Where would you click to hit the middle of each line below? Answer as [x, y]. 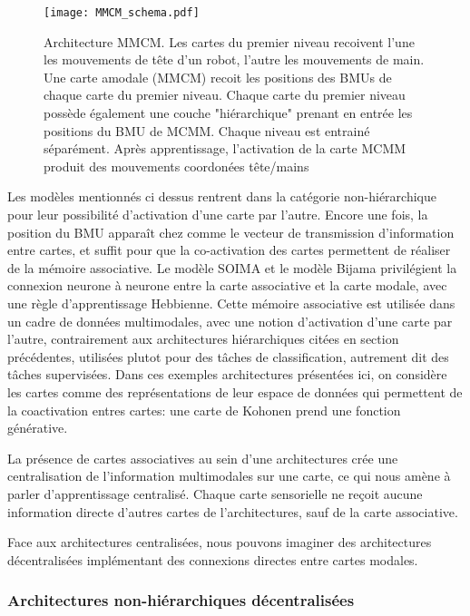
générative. [38, 428]
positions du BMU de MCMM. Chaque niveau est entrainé [207, 130]
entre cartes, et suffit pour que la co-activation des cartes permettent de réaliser [229, 250]
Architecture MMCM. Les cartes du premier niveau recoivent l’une [229, 41]
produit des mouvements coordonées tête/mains [176, 166]
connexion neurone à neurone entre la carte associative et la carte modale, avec [227, 285]
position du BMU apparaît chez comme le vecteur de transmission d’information [231, 232]
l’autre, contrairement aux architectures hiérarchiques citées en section [203, 339]
